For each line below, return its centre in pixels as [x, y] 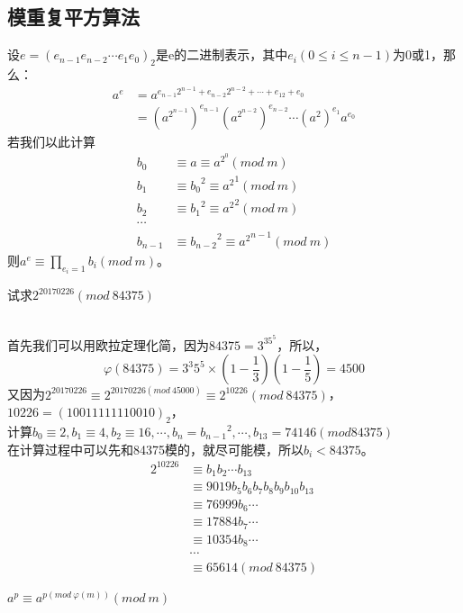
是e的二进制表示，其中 [222, 54]
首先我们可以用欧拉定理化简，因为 [108, 344]
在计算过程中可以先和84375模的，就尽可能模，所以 [155, 449]
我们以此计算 [57, 141]
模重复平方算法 [73, 17]
